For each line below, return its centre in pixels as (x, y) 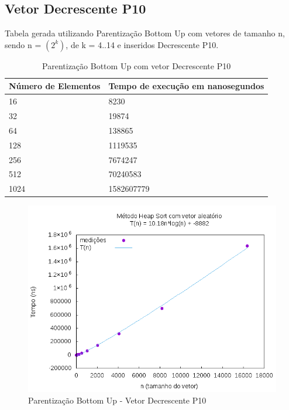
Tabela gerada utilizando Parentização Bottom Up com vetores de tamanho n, (145, 33)
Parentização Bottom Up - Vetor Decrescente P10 (117, 400)
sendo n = (23, 44)
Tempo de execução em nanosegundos (186, 86)
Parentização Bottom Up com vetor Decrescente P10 (137, 65)
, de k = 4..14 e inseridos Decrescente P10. (142, 44)
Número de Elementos (55, 86)
